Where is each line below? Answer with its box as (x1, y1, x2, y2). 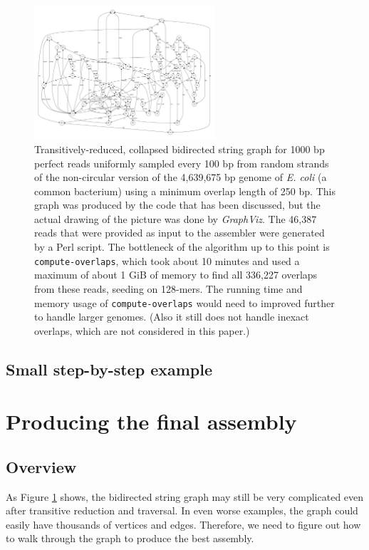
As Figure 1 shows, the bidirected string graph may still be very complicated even (6, 489, 364, 504)
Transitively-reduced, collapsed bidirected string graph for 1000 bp (34, 141, 325, 156)
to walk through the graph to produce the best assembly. (6, 531, 254, 546)
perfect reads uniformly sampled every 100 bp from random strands (34, 155, 329, 170)
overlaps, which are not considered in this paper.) (34, 323, 250, 338)
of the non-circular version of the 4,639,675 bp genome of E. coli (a (34, 170, 327, 185)
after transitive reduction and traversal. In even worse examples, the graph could (6, 503, 358, 518)
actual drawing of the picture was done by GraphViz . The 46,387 (34, 211, 317, 226)
